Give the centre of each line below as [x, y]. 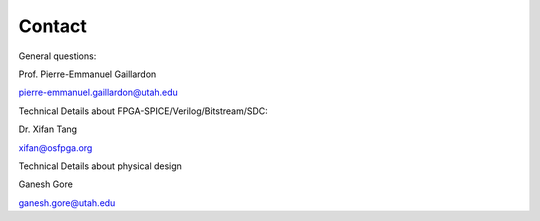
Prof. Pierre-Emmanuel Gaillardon [87, 74]
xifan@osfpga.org [55, 147]
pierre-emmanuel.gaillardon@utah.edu [98, 92]
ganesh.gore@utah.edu [67, 202]
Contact [52, 26]
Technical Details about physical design [100, 166]
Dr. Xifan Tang [48, 129]
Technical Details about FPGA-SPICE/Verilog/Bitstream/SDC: [143, 111]
